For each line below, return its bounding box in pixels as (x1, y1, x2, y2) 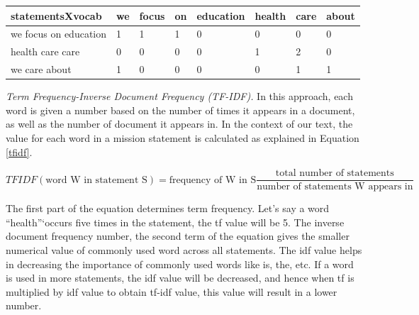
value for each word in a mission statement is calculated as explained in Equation (6, 130, 359, 145)
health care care (11, 44, 80, 59)
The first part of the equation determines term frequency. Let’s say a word (6, 201, 330, 216)
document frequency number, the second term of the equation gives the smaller (6, 228, 350, 243)
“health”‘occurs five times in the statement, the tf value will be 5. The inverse (6, 214, 345, 229)
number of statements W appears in (257, 182, 413, 192)
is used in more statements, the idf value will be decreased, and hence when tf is (6, 270, 354, 285)
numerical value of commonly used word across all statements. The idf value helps (6, 242, 362, 257)
